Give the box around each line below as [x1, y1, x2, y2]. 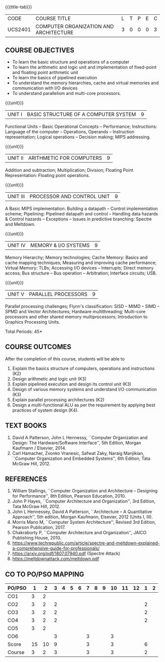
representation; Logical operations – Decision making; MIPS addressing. [5, 134, 151, 140]
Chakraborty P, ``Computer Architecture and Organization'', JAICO [12, 530, 147, 536]
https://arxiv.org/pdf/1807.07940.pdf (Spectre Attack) [12, 550, 120, 557]
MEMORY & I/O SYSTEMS [30, 242, 90, 248]
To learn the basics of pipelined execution [12, 75, 97, 80]
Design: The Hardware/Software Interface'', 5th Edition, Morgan [12, 440, 141, 446]
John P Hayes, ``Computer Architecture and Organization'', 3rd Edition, [12, 498, 156, 504]
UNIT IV [7, 242, 26, 248]
